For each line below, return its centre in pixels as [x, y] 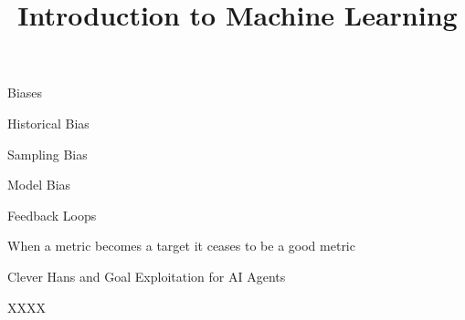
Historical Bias [48, 123]
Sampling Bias [48, 154]
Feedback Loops [52, 215]
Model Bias [39, 185]
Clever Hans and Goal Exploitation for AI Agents [147, 276]
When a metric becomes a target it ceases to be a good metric [181, 246]
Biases [25, 93]
